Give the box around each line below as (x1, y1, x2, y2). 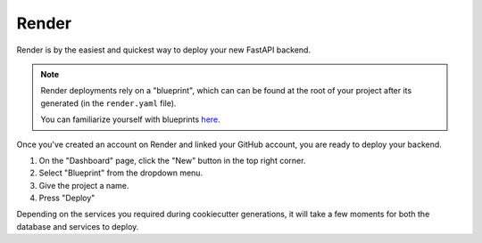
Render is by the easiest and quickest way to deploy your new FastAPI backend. (16, 45, 312, 55)
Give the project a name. (38, 180, 129, 190)
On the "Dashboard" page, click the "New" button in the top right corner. (38, 155, 306, 166)
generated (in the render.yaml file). (40, 98, 177, 109)
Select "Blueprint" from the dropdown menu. (38, 167, 204, 178)
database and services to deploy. (16, 221, 139, 231)
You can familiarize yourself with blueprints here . (40, 114, 220, 125)
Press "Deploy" (38, 192, 96, 204)
